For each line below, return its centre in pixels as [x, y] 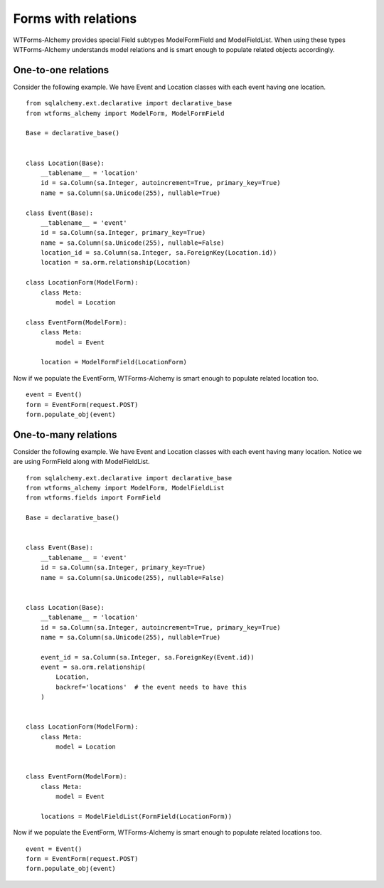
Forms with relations [75, 18]
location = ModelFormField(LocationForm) [114, 362]
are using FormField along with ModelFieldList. [81, 462]
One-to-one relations [61, 70]
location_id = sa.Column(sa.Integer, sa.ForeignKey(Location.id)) [159, 253]
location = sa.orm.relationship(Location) [116, 263]
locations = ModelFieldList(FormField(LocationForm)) [136, 816]
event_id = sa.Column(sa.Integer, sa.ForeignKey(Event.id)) [148, 657]
